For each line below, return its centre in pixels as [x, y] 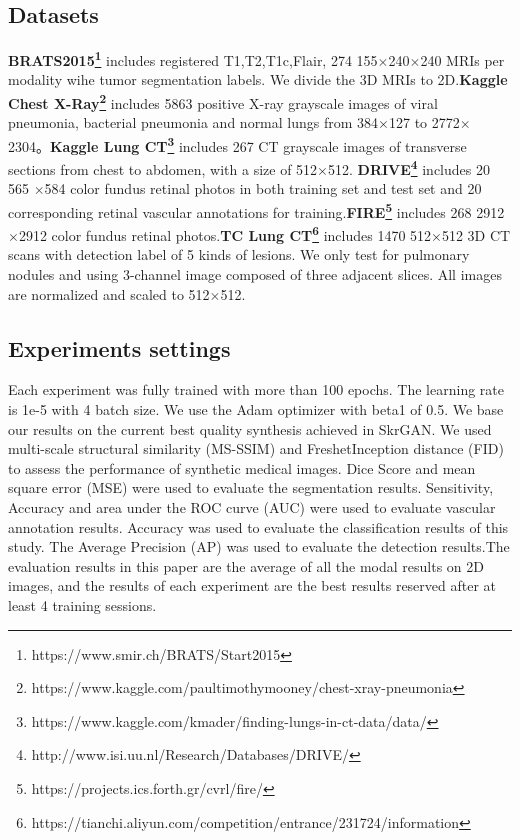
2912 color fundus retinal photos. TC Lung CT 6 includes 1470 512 [225, 233]
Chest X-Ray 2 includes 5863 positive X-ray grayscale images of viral [223, 101]
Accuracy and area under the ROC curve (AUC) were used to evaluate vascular [252, 507]
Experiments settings [119, 347]
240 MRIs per [462, 59]
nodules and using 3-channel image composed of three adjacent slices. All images [255, 274]
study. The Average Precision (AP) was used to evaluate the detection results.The [259, 546]
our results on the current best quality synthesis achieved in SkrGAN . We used [250, 428]
